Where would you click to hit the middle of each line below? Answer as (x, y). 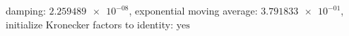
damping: (26, 10)
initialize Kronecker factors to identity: (90, 24)
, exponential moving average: (193, 10)
